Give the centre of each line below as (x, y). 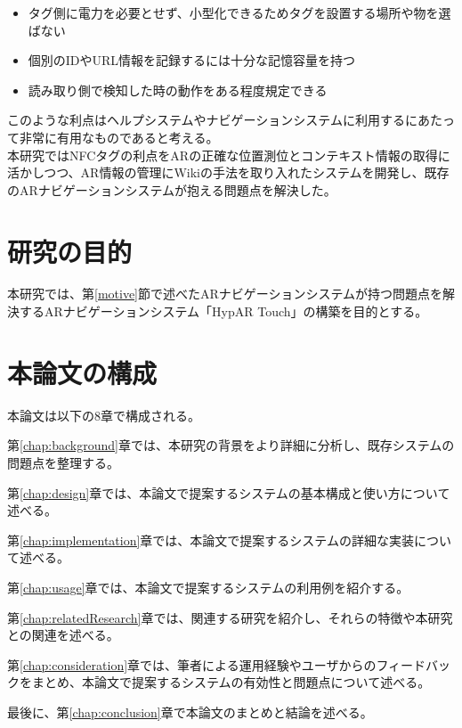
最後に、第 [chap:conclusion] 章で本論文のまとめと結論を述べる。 (190, 712)
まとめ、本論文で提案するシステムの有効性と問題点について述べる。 (231, 682)
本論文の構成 (82, 372)
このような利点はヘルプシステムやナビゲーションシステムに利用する (206, 120)
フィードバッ (413, 664)
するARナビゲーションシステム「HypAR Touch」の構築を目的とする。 (223, 311)
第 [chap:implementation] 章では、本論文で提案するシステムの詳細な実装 (211, 540)
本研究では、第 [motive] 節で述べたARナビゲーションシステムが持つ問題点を (225, 294)
